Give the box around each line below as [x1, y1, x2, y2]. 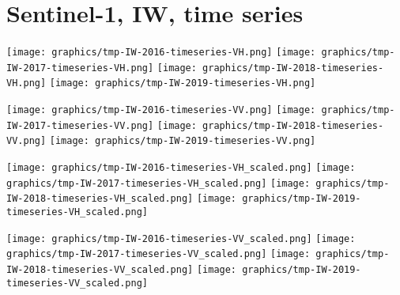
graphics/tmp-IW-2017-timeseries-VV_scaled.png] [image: [6, 248, 311, 260]
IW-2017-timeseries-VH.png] [6, 62, 154, 74]
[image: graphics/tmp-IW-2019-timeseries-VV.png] [49, 135, 316, 147]
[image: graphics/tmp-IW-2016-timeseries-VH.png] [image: [6, 47, 316, 59]
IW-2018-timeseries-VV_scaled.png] [6, 264, 194, 275]
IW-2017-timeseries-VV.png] [6, 119, 154, 131]
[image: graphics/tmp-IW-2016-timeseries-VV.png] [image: [6, 104, 316, 116]
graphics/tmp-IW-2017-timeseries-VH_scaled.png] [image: [6, 177, 311, 189]
